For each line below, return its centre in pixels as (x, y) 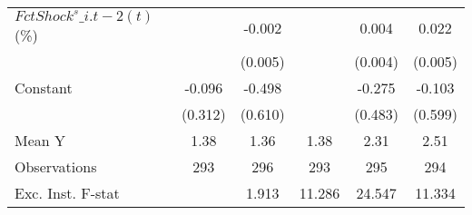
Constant (44, 88)
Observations (56, 166)
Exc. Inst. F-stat (67, 193)
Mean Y (40, 140)
